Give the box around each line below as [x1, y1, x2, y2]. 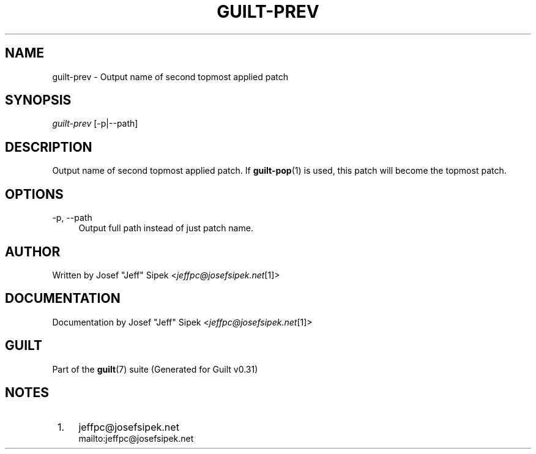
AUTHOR [5, 244, 61, 259]
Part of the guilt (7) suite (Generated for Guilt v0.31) [52, 363, 258, 374]
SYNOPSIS [5, 92, 72, 108]
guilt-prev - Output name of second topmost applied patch [52, 71, 289, 82]
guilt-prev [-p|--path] [52, 118, 138, 129]
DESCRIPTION [5, 139, 92, 155]
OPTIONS [5, 186, 64, 202]
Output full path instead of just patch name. [78, 223, 253, 234]
